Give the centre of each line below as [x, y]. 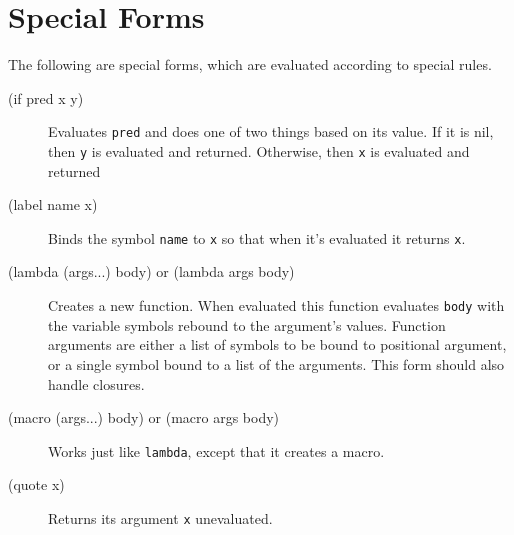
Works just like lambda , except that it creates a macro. [216, 450]
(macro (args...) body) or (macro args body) [144, 417]
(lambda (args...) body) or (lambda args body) [151, 271]
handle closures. [96, 383]
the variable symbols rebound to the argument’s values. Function [247, 324]
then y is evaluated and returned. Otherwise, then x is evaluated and [259, 150]
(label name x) [53, 204]
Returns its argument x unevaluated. [160, 517]
